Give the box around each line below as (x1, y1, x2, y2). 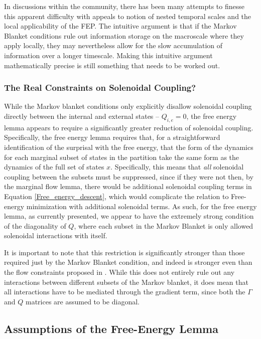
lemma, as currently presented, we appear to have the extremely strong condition (4, 211, 254, 221)
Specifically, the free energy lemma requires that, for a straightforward (4, 132, 220, 142)
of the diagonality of (4, 220, 66, 231)
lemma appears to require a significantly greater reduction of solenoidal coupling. (4, 122, 253, 132)
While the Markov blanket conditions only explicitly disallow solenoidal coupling (4, 101, 252, 111)
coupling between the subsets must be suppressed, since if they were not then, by (4, 171, 253, 182)
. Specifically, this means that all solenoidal (110, 161, 244, 172)
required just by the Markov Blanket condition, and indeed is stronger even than (4, 257, 252, 267)
